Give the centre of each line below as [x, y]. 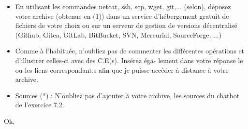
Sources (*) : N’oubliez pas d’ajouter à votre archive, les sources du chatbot [127, 95]
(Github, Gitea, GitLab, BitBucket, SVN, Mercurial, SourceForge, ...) [118, 34]
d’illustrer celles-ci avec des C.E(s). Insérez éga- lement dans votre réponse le [129, 60]
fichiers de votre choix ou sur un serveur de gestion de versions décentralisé [126, 25]
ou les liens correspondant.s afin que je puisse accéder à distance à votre [122, 70]
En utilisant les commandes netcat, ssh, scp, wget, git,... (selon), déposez [123, 6]
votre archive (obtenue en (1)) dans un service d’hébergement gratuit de [122, 16]
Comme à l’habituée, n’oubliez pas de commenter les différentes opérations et [130, 51]
